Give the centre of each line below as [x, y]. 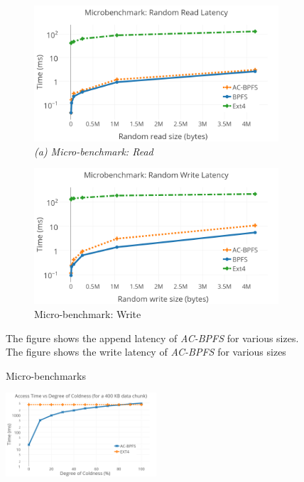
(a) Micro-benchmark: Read [94, 151]
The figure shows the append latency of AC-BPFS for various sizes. [152, 338]
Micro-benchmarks [46, 375]
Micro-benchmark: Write [88, 314]
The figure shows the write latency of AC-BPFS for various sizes [146, 352]
